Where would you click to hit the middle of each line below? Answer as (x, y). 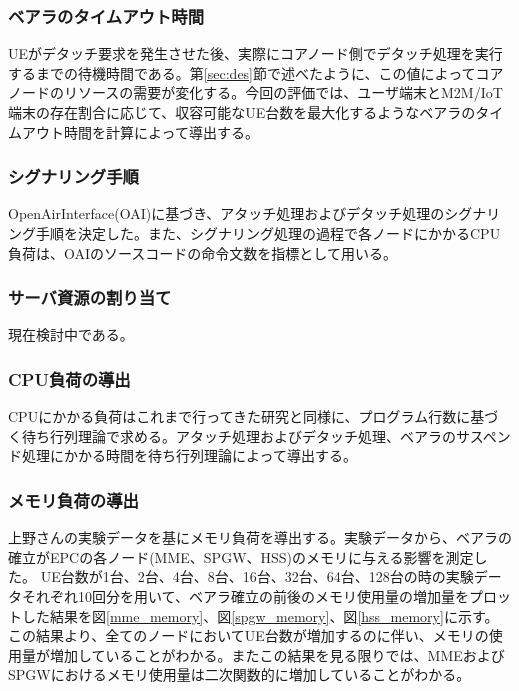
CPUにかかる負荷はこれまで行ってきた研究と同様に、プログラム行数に (239, 416)
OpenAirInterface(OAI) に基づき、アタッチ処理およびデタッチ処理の (226, 213)
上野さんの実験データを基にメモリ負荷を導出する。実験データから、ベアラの (260, 537)
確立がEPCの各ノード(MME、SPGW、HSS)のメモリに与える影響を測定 (241, 556)
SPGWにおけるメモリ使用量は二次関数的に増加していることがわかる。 (239, 674)
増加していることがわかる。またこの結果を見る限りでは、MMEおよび (277, 654)
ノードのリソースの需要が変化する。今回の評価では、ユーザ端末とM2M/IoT (255, 92)
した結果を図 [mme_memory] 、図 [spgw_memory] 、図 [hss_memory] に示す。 (260, 615)
